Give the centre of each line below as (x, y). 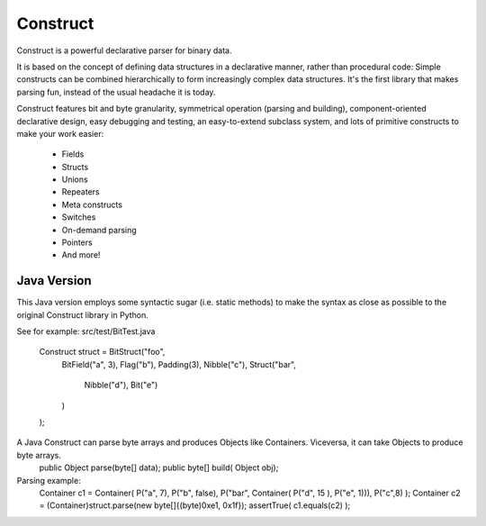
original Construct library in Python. (82, 314)
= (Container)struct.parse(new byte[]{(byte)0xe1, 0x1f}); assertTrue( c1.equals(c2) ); (195, 505)
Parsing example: (49, 480)
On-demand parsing (99, 230)
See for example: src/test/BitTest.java (86, 331)
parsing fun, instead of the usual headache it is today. (116, 92)
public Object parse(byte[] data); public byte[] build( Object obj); (159, 467)
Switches (79, 217)
